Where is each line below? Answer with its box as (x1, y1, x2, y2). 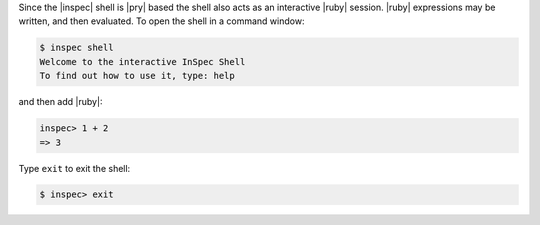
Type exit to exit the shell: (18, 162, 131, 174)
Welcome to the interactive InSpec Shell (39, 56, 246, 67)
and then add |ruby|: (18, 96, 103, 108)
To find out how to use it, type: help (39, 70, 235, 82)
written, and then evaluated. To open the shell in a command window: (18, 15, 305, 27)
